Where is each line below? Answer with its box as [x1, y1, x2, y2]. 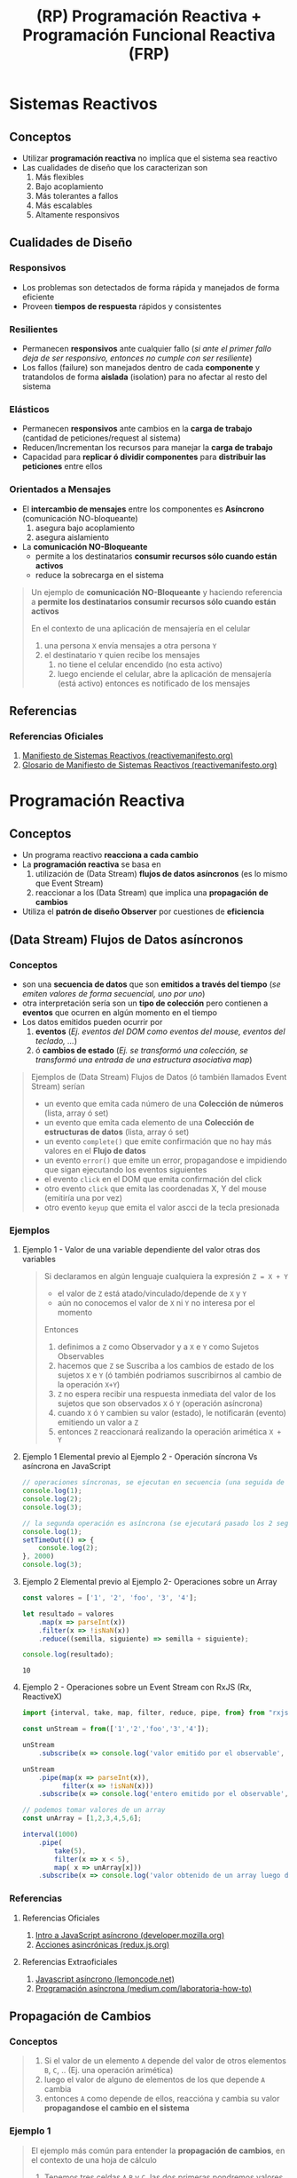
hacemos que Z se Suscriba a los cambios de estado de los [57, 1361, 275, 1371]
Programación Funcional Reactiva [22, 25, 276, 45]
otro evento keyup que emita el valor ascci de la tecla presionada [43, 1202, 280, 1212]
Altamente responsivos [35, 210, 120, 219]
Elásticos [9, 402, 51, 415]
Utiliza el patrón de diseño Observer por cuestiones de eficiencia [21, 906, 264, 917]
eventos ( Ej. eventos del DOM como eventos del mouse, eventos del [35, 1026, 285, 1037]
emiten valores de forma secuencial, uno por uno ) [21, 988, 206, 998]
